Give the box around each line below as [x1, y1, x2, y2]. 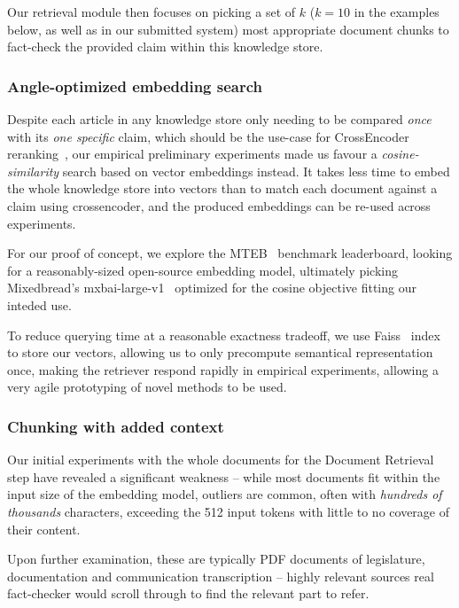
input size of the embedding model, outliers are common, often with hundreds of [7, 485, 442, 503]
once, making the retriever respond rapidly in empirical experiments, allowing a [7, 360, 439, 378]
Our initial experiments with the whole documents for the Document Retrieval [7, 450, 434, 469]
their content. [7, 519, 81, 538]
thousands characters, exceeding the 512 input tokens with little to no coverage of [7, 502, 450, 520]
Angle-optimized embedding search [7, 74, 263, 97]
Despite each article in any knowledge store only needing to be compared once [7, 110, 432, 128]
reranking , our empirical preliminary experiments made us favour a [7, 144, 377, 163]
